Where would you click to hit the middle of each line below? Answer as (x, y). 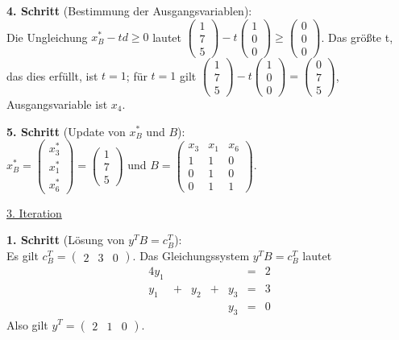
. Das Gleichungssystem (191, 256)
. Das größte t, (357, 37)
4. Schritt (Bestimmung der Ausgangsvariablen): (129, 10)
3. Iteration (34, 212)
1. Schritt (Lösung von (66, 240)
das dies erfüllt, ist (52, 75)
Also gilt (27, 324)
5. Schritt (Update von (66, 131)
